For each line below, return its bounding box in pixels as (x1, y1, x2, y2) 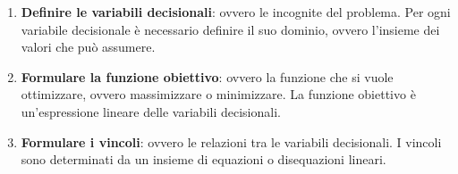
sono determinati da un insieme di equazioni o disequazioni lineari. (21, 150, 386, 169)
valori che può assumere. (21, 37, 156, 56)
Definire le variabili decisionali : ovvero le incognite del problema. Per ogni (21, 3, 451, 21)
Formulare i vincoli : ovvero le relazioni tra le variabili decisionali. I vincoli (21, 132, 442, 151)
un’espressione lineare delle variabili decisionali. (21, 102, 281, 120)
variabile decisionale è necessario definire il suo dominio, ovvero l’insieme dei (21, 20, 440, 38)
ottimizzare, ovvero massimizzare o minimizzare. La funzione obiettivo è (21, 85, 416, 104)
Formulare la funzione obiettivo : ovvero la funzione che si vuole (21, 67, 394, 86)
